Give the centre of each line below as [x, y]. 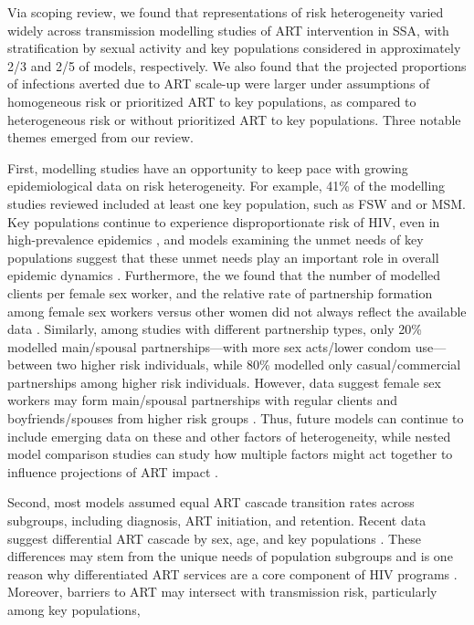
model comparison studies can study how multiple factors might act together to [230, 454]
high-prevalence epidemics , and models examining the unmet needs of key [216, 240]
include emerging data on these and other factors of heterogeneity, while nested [229, 436]
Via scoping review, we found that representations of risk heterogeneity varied [226, 12]
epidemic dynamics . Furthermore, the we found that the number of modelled [224, 275]
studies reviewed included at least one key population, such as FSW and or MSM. [237, 203]
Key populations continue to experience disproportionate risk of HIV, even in [224, 221]
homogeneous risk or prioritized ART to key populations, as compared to [212, 101]
